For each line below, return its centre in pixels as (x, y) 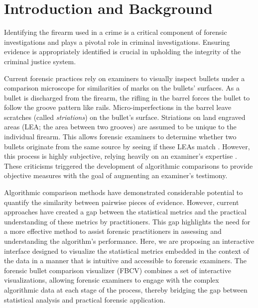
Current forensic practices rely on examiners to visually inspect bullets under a (125, 78)
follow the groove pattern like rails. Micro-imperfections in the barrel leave (118, 107)
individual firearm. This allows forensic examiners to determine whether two (120, 137)
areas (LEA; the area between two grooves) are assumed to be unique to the (120, 127)
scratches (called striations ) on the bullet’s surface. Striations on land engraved (125, 117)
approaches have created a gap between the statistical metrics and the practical (125, 212)
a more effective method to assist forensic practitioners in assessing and (113, 231)
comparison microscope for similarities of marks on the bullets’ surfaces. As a (122, 88)
